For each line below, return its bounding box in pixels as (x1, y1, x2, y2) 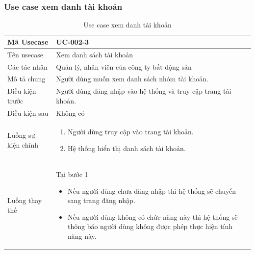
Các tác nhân (7, 61, 48, 72)
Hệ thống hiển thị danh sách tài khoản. (67, 143, 186, 153)
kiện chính (7, 140, 39, 150)
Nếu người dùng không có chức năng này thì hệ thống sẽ (67, 211, 238, 222)
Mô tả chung (7, 74, 46, 84)
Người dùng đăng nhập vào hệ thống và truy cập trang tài (56, 86, 231, 96)
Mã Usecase (7, 36, 49, 47)
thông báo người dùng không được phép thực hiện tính (67, 221, 233, 231)
